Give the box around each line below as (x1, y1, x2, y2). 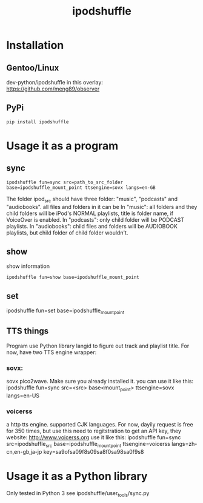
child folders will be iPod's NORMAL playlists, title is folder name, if (6, 210, 174, 217)
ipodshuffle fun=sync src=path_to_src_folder (6, 179, 123, 185)
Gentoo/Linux (6, 63, 59, 73)
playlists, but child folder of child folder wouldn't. (6, 229, 128, 236)
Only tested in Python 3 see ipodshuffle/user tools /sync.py (6, 489, 150, 498)
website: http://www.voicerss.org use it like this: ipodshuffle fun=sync (6, 434, 181, 441)
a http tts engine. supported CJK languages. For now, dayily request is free (6, 421, 193, 428)
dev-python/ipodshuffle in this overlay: (6, 79, 103, 86)
